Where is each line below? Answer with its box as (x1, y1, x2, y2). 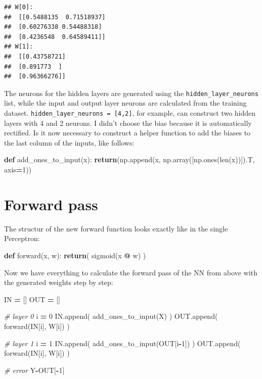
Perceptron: (4, 233, 40, 244)
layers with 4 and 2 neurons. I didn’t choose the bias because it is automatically (4, 117, 252, 128)
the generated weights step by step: (4, 277, 113, 288)
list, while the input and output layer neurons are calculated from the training (4, 98, 247, 108)
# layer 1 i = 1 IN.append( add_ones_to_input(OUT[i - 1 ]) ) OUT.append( (4, 338, 241, 348)
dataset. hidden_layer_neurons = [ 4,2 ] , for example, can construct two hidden (4, 108, 256, 118)
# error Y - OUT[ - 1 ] (4, 364, 65, 375)
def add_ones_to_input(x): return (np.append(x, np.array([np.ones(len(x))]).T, (4, 154, 255, 165)
